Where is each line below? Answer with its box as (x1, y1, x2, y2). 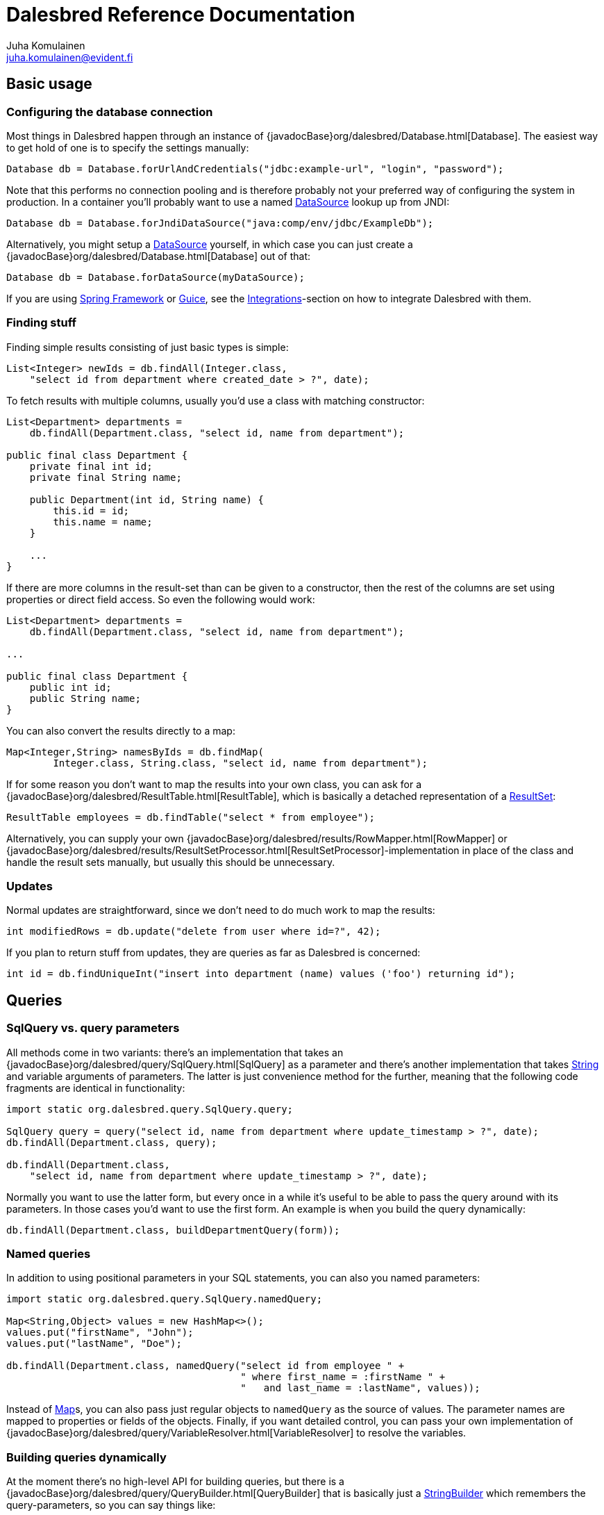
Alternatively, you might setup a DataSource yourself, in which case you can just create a (6, 238, 413, 250)
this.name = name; (53, 516, 153, 527)
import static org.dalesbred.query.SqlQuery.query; (6, 1103, 294, 1115)
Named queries (6, 1247, 91, 1261)
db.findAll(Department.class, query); (6, 1136, 217, 1148)
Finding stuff (6, 316, 77, 330)
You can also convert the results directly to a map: (6, 724, 235, 737)
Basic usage (6, 75, 92, 93)
